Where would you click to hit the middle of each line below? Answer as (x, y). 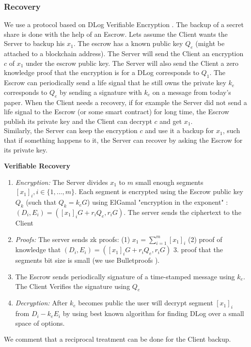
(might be (210, 43)
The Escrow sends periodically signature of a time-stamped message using (125, 276)
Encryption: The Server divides (62, 182)
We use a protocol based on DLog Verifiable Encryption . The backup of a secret (124, 24)
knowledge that (38, 249)
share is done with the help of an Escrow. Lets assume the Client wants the (116, 34)
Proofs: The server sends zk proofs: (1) (73, 239)
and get (171, 121)
